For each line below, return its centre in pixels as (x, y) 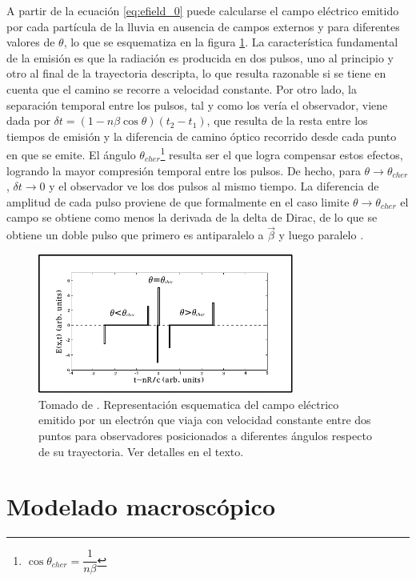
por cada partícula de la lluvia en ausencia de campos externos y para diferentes (203, 26)
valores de (31, 42)
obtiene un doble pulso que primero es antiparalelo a (135, 235)
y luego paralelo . (321, 235)
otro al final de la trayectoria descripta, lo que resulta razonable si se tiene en (196, 73)
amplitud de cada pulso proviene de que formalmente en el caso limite (178, 201)
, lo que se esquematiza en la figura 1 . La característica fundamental (231, 42)
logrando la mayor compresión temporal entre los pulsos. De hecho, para (184, 170)
